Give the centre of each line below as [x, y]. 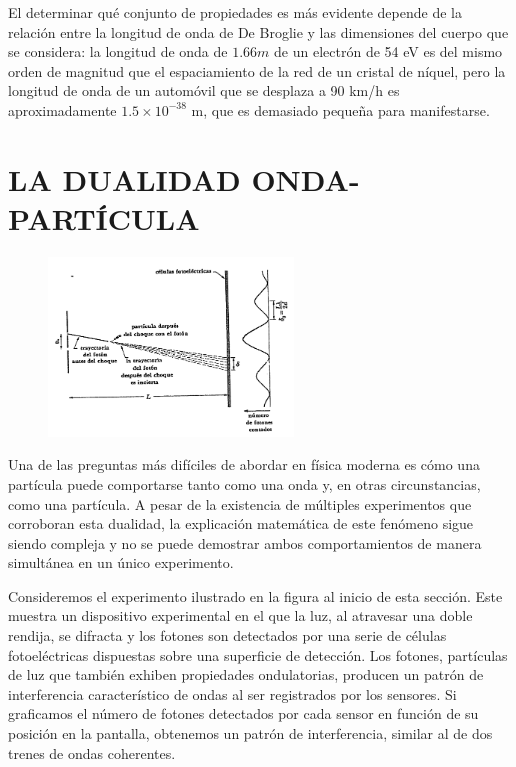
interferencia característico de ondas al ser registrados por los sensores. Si [232, 693]
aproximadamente [62, 109]
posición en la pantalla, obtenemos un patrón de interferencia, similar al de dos [250, 733]
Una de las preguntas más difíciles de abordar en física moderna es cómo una [244, 464]
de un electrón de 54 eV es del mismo [388, 51]
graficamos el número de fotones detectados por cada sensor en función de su [243, 713]
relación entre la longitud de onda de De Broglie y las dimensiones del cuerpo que [258, 31]
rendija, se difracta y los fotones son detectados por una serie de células [227, 635]
